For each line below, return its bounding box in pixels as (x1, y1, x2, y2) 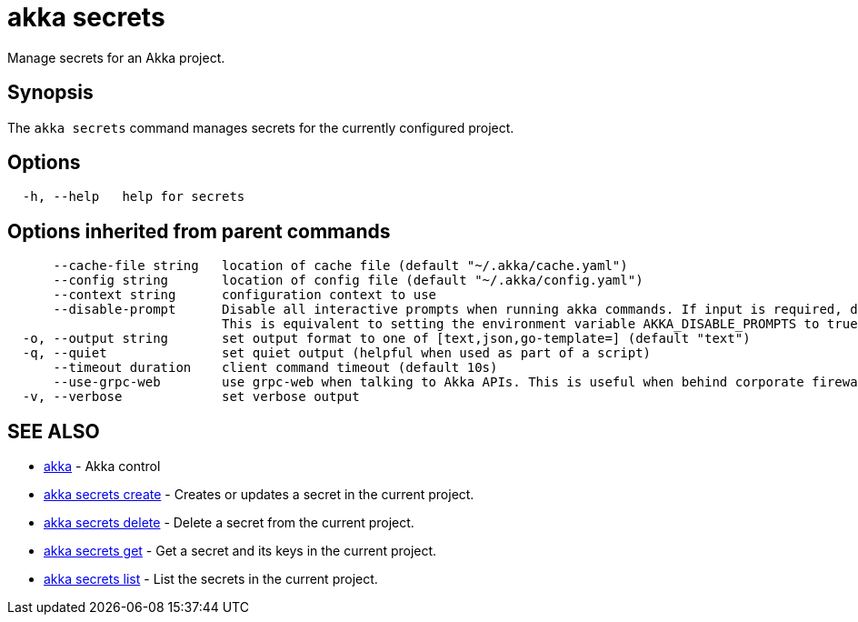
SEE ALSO (7, 419, 100, 443)
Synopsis (7, 81, 94, 105)
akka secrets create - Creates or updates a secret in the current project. (44, 487, 474, 503)
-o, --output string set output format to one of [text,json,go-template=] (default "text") (22, 331, 751, 346)
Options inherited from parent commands (7, 219, 391, 243)
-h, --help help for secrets (22, 189, 245, 205)
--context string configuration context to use (53, 287, 437, 303)
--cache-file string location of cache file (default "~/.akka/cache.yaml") (53, 258, 628, 274)
